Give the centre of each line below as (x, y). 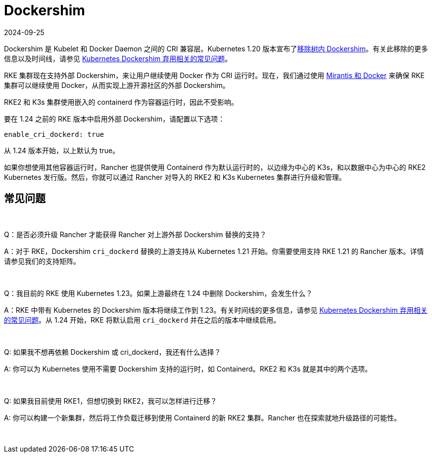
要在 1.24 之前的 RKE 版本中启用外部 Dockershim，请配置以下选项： (115, 119)
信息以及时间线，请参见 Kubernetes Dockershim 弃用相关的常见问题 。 (118, 58)
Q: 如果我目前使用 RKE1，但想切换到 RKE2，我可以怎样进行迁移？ (111, 401)
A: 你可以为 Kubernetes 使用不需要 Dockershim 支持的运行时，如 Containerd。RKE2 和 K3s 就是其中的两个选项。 (188, 369)
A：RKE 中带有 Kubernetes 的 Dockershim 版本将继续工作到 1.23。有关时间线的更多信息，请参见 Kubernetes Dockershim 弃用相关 (216, 310)
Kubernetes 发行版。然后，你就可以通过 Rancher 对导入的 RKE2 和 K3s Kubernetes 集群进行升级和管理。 (175, 177)
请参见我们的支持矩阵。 (42, 261)
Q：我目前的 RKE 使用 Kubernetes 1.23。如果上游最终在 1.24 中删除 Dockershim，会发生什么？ (158, 293)
